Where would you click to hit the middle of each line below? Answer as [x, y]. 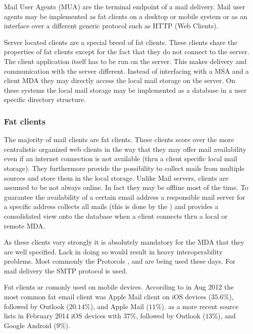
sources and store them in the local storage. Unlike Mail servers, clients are [116, 177]
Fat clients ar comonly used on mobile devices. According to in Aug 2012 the [119, 287]
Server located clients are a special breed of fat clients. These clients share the [121, 42]
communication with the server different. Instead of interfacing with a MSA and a [126, 71]
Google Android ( [30, 325]
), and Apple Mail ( [119, 306]
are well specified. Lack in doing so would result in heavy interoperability [113, 251]
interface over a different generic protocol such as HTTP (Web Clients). [111, 26]
